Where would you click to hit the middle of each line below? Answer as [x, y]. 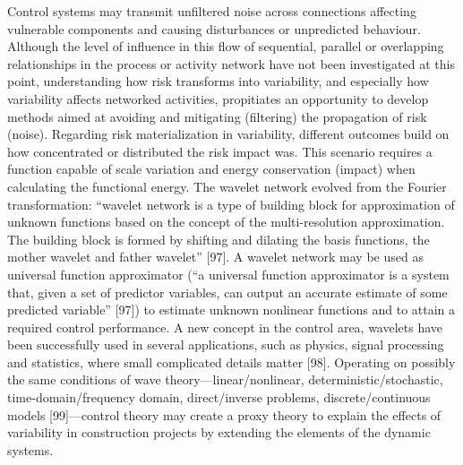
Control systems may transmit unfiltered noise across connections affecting [212, 11]
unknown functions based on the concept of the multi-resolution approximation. [226, 222]
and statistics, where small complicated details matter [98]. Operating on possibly [231, 362]
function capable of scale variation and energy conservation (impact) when [211, 169]
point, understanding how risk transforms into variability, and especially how [218, 81]
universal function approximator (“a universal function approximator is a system [228, 274]
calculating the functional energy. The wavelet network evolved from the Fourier [227, 186]
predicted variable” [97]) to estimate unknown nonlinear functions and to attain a [231, 310]
